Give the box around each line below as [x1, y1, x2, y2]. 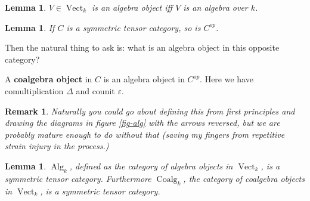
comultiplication [5, 84, 64, 97]
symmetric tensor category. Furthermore [5, 172, 151, 184]
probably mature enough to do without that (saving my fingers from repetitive [5, 128, 285, 140]
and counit [76, 84, 115, 97]
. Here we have [200, 73, 253, 85]
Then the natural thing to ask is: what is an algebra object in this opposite [5, 41, 280, 54]
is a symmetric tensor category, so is [66, 21, 201, 33]
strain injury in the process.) [5, 140, 109, 152]
